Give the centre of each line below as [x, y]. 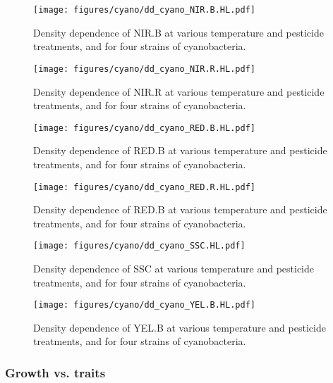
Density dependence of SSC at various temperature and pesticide [174, 269]
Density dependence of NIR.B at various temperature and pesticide [178, 32]
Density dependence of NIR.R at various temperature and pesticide [179, 91]
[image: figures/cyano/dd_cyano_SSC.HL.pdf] [139, 246]
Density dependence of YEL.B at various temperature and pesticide [180, 327]
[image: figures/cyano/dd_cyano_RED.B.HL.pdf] [144, 128]
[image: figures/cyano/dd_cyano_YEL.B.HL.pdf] [144, 305]
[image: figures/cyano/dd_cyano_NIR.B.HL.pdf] [144, 10]
